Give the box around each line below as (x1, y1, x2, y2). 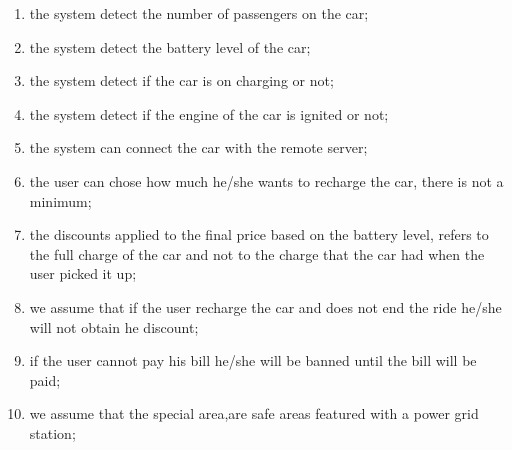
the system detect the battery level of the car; (29, 36, 311, 57)
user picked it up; (29, 263, 137, 284)
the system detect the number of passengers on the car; (29, 3, 369, 23)
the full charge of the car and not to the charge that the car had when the (29, 243, 485, 264)
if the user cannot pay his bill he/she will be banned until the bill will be (29, 350, 477, 371)
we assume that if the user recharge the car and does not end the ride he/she (29, 296, 502, 317)
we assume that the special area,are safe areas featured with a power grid (29, 403, 479, 424)
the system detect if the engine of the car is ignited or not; (29, 103, 389, 124)
